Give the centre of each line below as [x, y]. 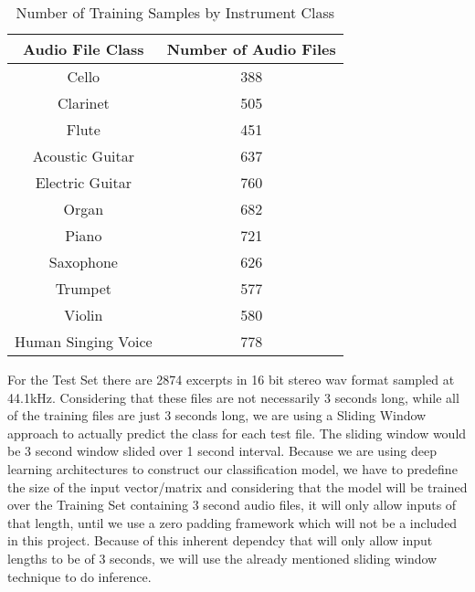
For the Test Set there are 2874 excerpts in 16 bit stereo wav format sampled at [231, 379]
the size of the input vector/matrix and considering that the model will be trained [237, 486]
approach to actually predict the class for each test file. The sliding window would [237, 433]
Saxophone [83, 262]
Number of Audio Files [251, 49]
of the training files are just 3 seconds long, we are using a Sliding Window [217, 415]
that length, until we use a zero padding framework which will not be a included [232, 522]
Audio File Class [84, 49]
